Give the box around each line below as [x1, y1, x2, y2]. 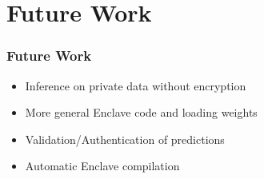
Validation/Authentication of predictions [25, 130, 225, 147]
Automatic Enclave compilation [25, 157, 180, 174]
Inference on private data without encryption [25, 77, 246, 93]
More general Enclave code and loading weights [25, 104, 258, 121]
